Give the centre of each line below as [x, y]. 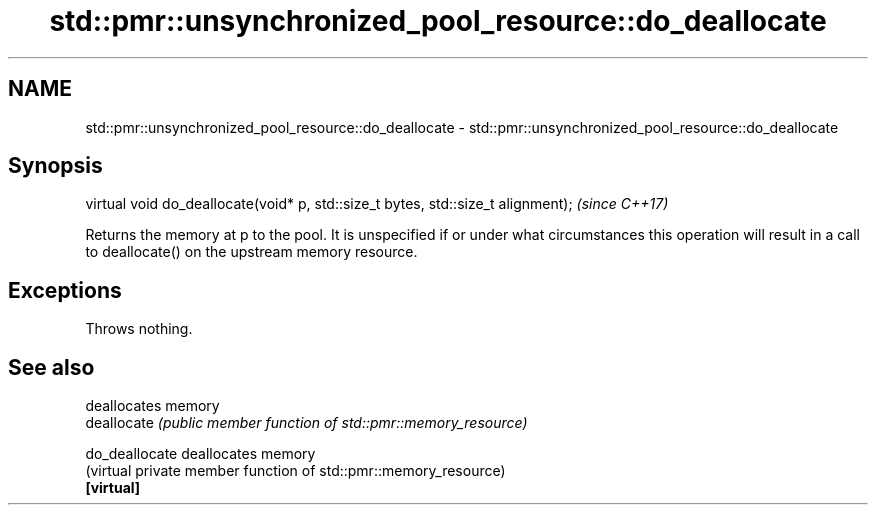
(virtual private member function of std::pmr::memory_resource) [295, 471]
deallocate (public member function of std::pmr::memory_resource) [306, 423]
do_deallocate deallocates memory [200, 454]
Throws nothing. [139, 329]
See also [51, 367]
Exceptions [65, 290]
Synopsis [55, 166]
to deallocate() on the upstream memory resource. [251, 252]
